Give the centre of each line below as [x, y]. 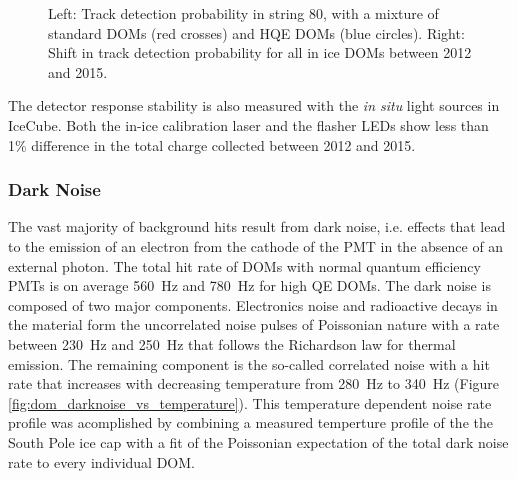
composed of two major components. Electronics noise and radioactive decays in [253, 304]
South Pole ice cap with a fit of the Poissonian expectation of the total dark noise [258, 441]
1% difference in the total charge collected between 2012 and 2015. [212, 144]
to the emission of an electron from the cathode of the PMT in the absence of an [256, 245]
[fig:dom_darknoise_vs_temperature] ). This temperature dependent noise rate [250, 402]
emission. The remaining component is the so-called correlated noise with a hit [249, 363]
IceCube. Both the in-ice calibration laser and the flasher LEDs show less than [248, 124]
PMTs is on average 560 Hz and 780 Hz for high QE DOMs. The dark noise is [249, 285]
